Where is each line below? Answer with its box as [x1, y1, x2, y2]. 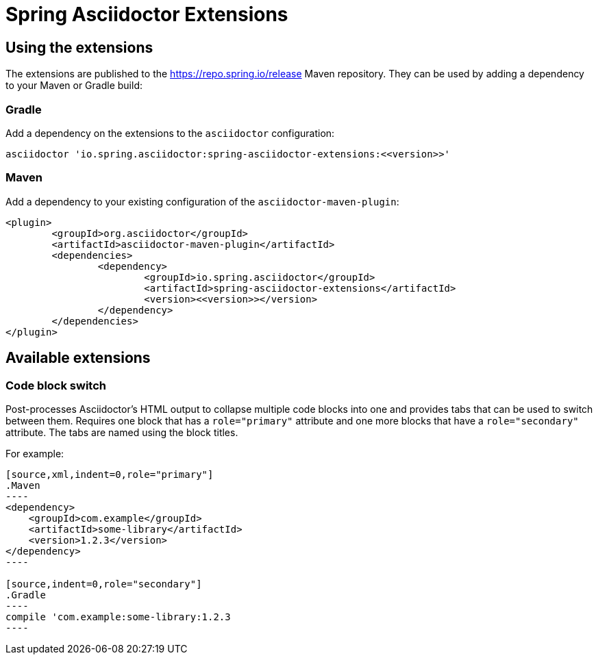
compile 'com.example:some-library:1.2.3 [5, 611, 231, 622]
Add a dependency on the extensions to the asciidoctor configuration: [5, 127, 335, 139]
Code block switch [5, 378, 106, 392]
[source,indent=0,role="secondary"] [5, 578, 202, 589]
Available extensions [5, 349, 151, 367]
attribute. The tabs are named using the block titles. [5, 426, 238, 438]
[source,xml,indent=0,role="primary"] [5, 468, 214, 480]
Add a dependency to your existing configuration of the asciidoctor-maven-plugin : [5, 195, 399, 207]
